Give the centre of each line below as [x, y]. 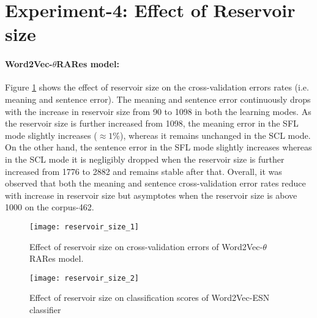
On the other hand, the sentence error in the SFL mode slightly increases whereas [158, 147]
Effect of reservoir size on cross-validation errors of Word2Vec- [146, 246]
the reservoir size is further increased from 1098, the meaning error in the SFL [152, 123]
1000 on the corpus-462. [50, 207]
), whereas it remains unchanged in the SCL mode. [215, 135]
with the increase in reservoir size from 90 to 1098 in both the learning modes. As [158, 111]
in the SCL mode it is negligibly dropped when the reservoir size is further [145, 159]
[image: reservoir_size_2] [84, 278]
